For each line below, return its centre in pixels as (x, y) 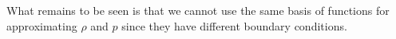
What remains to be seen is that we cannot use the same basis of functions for (198, 10)
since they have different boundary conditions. (234, 25)
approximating (42, 25)
